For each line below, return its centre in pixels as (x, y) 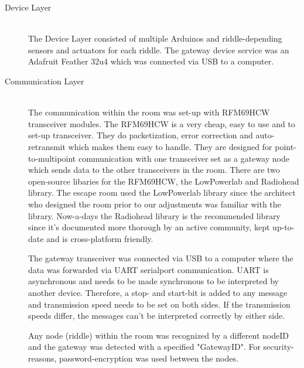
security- (279, 347)
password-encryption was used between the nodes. (149, 358)
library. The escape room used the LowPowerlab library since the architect (162, 192)
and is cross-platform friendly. (100, 238)
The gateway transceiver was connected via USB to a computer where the (161, 258)
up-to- (283, 227)
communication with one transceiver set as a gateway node (184, 158)
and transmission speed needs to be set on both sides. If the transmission (159, 304)
